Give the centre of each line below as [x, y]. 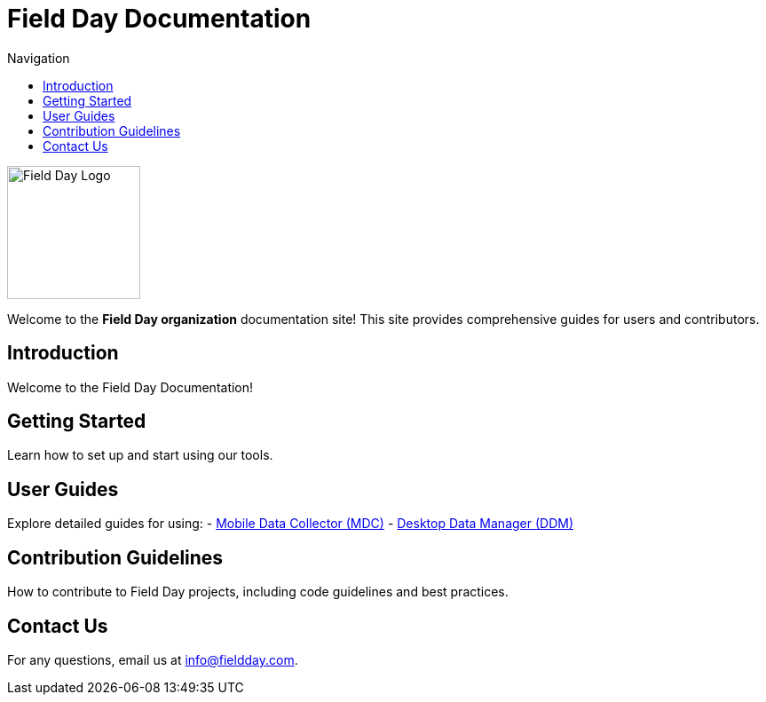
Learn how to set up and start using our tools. [140, 455]
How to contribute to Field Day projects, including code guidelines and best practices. [258, 592]
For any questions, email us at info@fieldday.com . [153, 659]
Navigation [39, 58]
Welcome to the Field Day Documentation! [130, 387]
